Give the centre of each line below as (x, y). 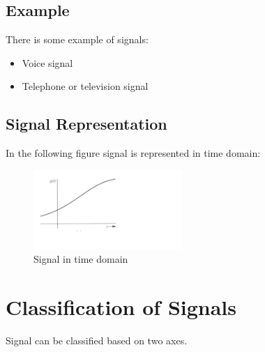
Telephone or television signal (85, 86)
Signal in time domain (81, 259)
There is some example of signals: (77, 39)
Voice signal (47, 62)
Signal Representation (86, 124)
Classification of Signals (121, 307)
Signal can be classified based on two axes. (97, 340)
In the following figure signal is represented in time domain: (133, 153)
